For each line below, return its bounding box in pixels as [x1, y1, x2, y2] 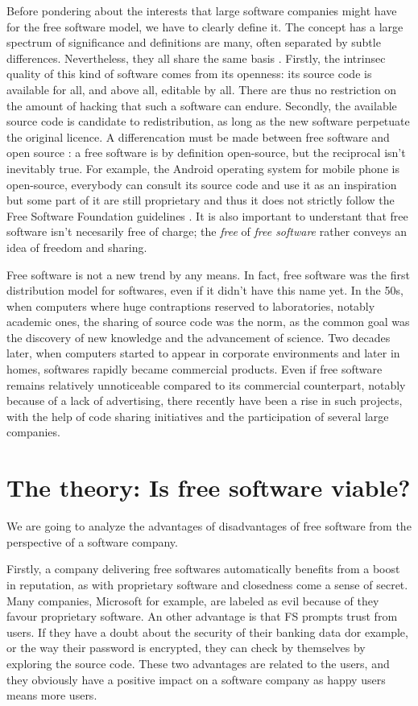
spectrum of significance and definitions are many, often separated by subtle [6, 34, 381, 51]
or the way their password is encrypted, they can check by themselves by [6, 639, 366, 656]
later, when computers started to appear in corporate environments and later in [6, 345, 400, 361]
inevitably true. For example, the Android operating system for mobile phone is [6, 159, 399, 176]
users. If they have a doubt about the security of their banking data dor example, [6, 623, 408, 640]
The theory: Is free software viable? [6, 471, 411, 504]
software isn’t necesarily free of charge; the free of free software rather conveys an [6, 223, 407, 240]
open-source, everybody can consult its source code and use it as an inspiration [6, 175, 397, 192]
